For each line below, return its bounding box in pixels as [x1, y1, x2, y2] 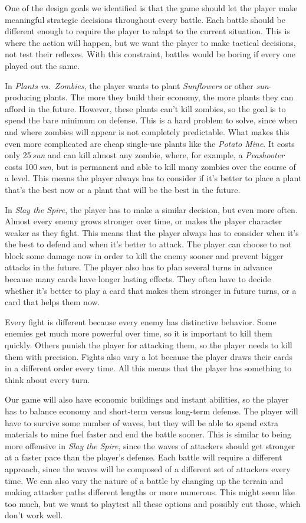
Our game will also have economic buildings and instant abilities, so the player [5, 393, 289, 406]
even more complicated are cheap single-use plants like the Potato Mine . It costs [5, 137, 295, 149]
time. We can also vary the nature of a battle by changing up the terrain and [5, 474, 284, 486]
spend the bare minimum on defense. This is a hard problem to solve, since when [5, 114, 298, 126]
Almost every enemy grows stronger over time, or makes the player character [5, 215, 282, 227]
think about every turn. [5, 373, 90, 385]
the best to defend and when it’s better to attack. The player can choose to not [5, 238, 292, 250]
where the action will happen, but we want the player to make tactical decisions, [5, 36, 296, 48]
